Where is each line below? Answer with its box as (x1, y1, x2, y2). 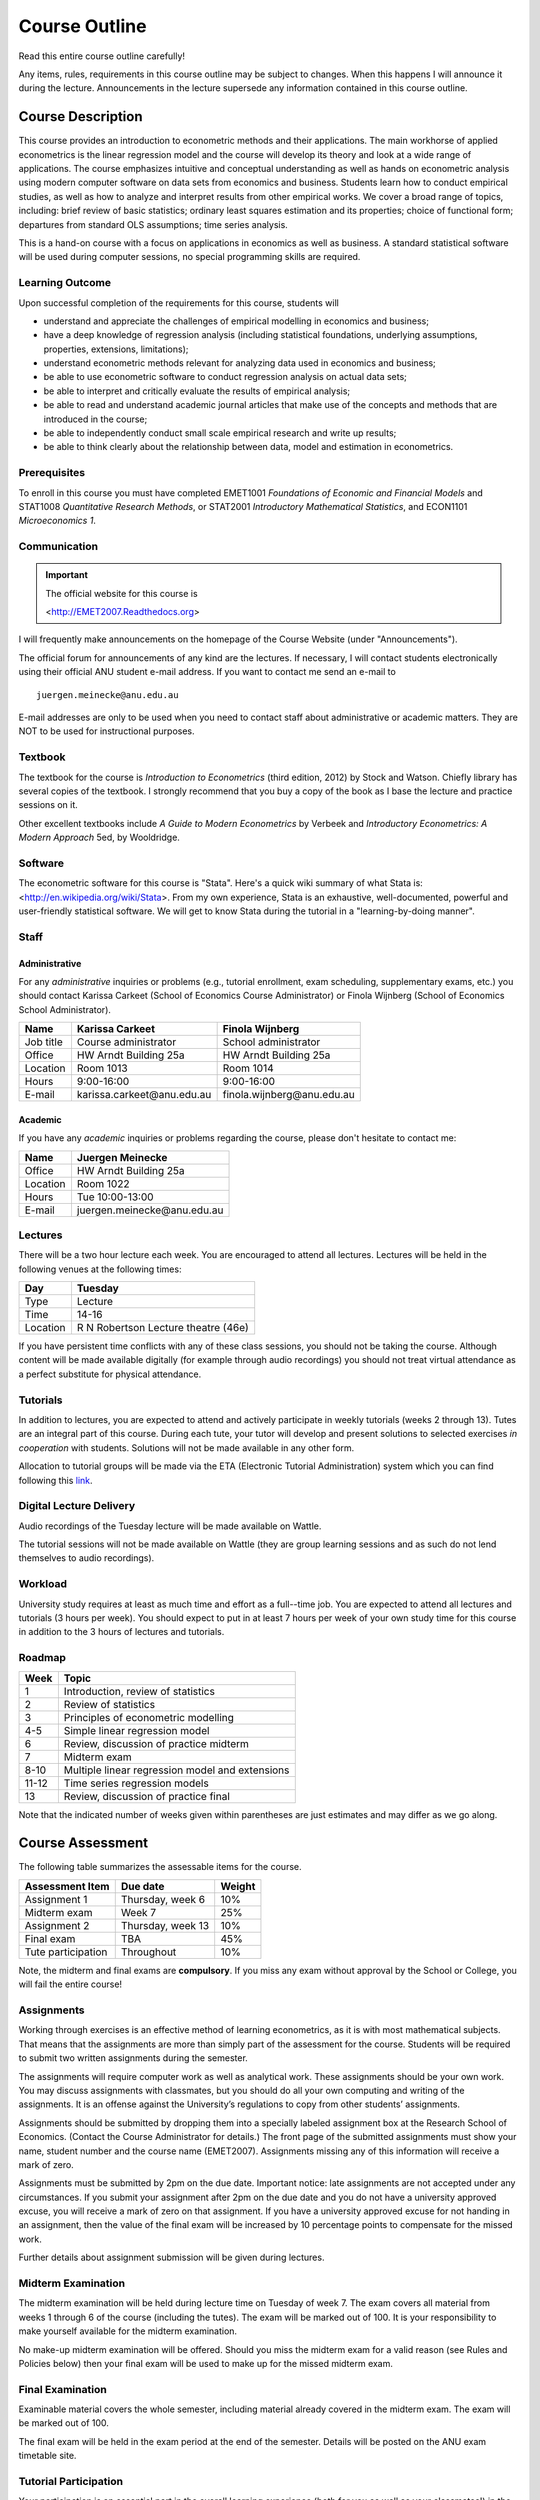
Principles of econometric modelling (63, 1710, 235, 1724)
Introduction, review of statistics (63, 1684, 215, 1698)
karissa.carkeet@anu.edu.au (76, 1088, 212, 1102)
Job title (24, 1035, 64, 1049)
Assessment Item (24, 1879, 110, 1893)
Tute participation (24, 1945, 108, 1959)
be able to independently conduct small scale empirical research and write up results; (43, 427, 397, 439)
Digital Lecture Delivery (18, 1499, 136, 1513)
